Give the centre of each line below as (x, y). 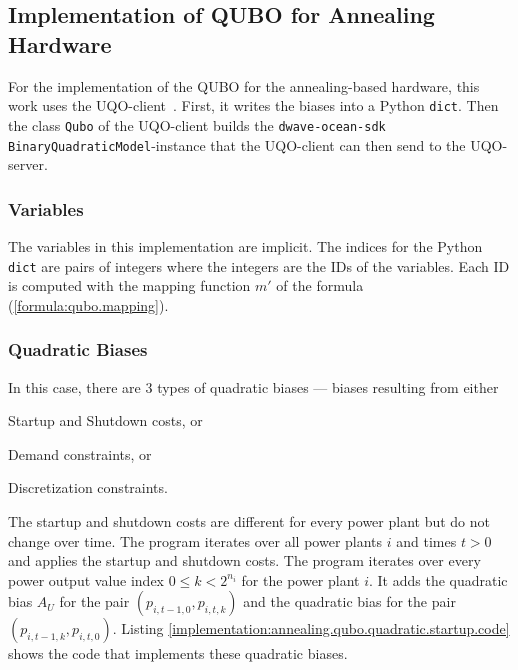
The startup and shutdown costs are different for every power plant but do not (249, 521)
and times (426, 540)
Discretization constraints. (88, 487)
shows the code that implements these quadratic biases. (178, 653)
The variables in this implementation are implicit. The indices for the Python (245, 245)
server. (28, 164)
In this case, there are (74, 386)
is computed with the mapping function (129, 285)
